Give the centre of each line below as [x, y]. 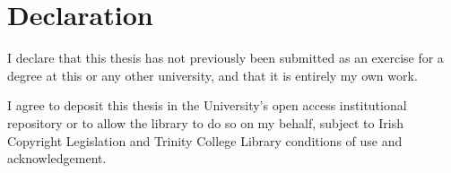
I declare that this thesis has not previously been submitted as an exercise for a [225, 58]
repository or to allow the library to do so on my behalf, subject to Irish [205, 122]
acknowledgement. [57, 158]
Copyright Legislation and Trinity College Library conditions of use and [205, 140]
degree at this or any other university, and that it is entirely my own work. [212, 75]
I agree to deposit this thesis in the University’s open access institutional [207, 105]
